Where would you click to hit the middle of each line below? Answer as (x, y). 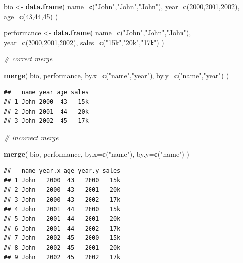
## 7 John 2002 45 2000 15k (62, 238)
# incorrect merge (31, 137)
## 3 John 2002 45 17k (46, 121)
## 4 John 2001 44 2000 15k (62, 209)
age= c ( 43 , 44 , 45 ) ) (31, 16)
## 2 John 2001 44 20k (46, 111)
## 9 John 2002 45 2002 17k (62, 257)
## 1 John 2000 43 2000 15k (62, 180)
